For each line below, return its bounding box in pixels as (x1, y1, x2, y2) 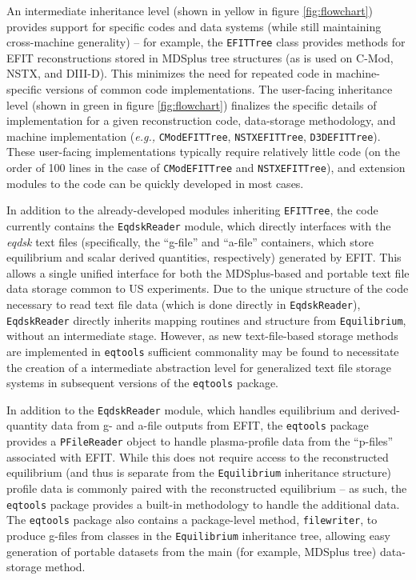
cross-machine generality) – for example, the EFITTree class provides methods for (6, 34, 406, 50)
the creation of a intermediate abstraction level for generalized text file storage (6, 358, 392, 375)
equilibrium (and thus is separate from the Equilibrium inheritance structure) (6, 464, 392, 481)
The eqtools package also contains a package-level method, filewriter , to (6, 511, 378, 528)
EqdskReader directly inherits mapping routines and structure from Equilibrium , (6, 311, 406, 328)
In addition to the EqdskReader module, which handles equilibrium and (6, 401, 358, 418)
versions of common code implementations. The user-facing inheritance (45, 81, 393, 98)
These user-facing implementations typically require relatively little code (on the (6, 143, 400, 160)
